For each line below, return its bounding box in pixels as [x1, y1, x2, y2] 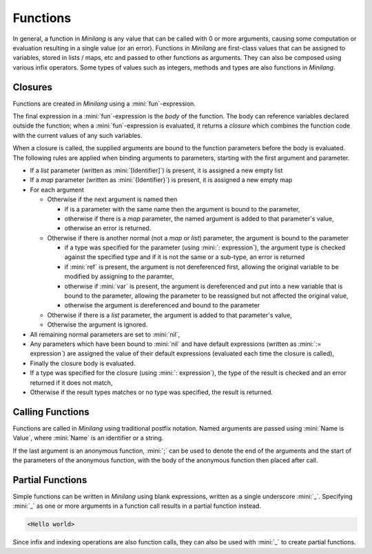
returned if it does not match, [30, 378, 113, 387]
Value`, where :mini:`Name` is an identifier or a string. [12, 434, 164, 442]
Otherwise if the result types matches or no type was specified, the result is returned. [30, 388, 273, 396]
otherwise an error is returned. [64, 224, 152, 232]
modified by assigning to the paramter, [64, 272, 174, 280]
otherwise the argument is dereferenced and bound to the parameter [64, 301, 260, 309]
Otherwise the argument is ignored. [47, 320, 148, 329]
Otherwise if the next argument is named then [47, 195, 178, 203]
